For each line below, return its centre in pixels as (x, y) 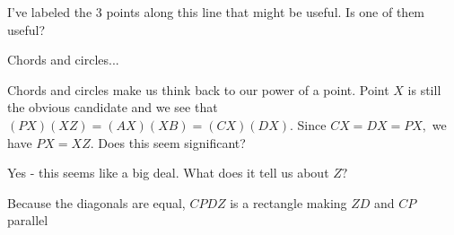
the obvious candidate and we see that (113, 107)
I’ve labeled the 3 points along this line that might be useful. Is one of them (216, 12)
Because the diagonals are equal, (96, 202)
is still (424, 89)
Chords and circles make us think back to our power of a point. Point (198, 89)
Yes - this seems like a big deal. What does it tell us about (168, 173)
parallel (28, 220)
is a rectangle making (288, 202)
